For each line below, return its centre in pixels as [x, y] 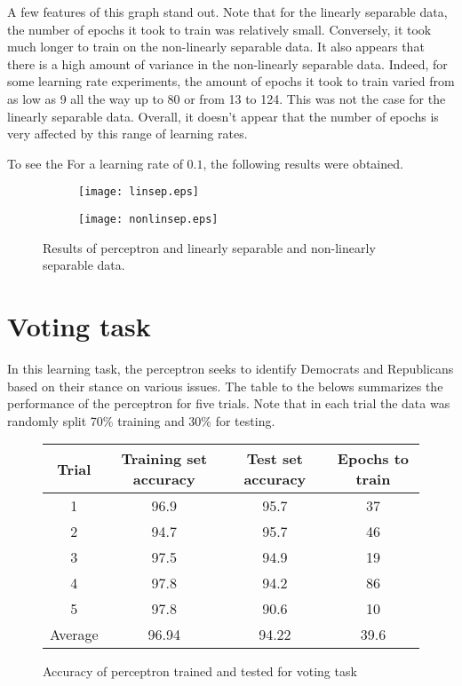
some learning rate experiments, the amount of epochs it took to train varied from [231, 81]
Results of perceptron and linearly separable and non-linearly [209, 247]
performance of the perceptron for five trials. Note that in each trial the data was [229, 403]
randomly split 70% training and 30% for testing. [141, 420]
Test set [275, 459]
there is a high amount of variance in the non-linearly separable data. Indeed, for [227, 63]
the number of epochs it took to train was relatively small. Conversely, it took [219, 29]
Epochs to [373, 459]
